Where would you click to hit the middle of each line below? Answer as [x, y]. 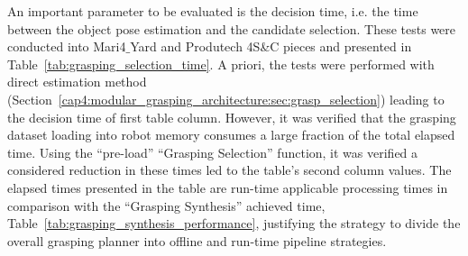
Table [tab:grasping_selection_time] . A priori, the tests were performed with [221, 64]
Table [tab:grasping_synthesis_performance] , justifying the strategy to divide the [234, 223]
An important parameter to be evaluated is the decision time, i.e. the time [213, 11]
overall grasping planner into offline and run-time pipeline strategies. [197, 240]
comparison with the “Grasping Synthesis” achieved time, [166, 205]
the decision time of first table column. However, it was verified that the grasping [232, 117]
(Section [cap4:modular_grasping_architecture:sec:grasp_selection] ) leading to [226, 99]
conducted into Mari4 [67, 46]
